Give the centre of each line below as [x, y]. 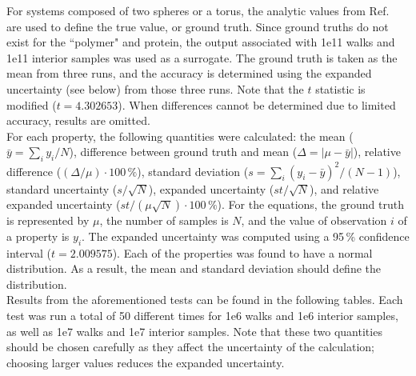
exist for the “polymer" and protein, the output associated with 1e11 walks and [201, 42]
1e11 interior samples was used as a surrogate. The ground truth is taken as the [202, 57]
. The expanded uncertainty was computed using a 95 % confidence [246, 236]
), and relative [344, 188]
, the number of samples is [164, 220]
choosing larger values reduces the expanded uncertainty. [146, 362]
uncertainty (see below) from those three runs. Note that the [155, 88]
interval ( [29, 252]
